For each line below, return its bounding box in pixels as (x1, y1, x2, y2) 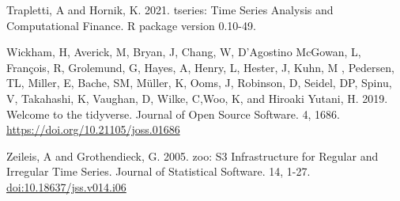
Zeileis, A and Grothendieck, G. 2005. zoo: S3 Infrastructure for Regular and (6, 147, 379, 164)
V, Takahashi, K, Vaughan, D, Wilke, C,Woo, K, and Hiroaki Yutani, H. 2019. (6, 89, 388, 106)
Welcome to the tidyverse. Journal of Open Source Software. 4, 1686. (6, 105, 340, 122)
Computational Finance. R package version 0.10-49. (6, 17, 256, 33)
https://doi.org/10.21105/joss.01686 (6, 121, 180, 138)
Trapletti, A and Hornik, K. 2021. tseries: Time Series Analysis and (6, 2, 334, 17)
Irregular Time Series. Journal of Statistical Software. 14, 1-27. (6, 163, 311, 180)
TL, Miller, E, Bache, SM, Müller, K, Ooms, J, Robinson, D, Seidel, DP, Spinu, (6, 74, 392, 91)
